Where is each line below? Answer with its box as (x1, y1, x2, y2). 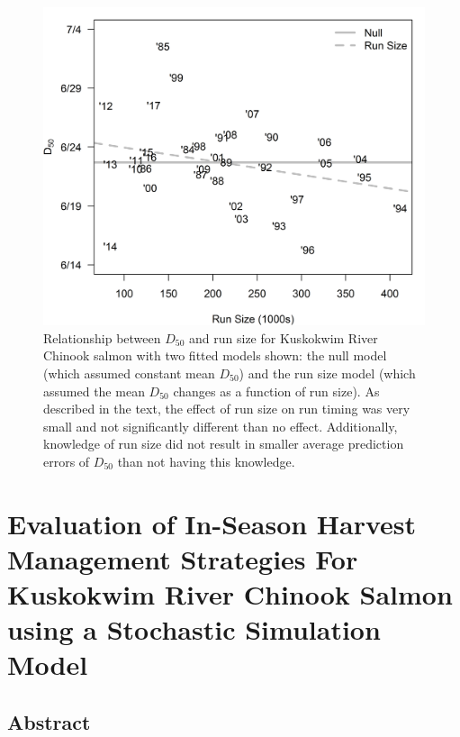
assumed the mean (43, 381, 145, 400)
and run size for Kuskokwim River (189, 328, 378, 347)
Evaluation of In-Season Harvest (7, 505, 417, 541)
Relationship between (43, 328, 161, 347)
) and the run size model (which (239, 363, 416, 382)
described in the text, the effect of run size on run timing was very (43, 399, 410, 418)
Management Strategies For (7, 540, 358, 577)
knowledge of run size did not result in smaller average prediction (43, 434, 404, 453)
